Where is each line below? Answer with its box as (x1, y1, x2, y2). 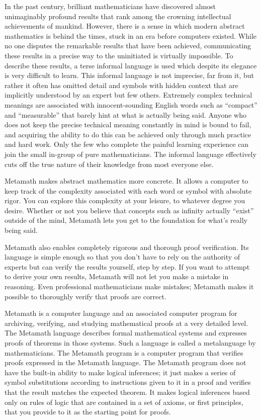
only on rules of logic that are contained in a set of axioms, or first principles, (5, 396, 243, 407)
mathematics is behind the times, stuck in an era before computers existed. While (5, 30, 257, 41)
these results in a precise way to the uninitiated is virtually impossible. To (5, 50, 233, 60)
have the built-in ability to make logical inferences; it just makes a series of (5, 367, 236, 377)
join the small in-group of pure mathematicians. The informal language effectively (5, 148, 256, 159)
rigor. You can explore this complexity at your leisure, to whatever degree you (5, 195, 245, 206)
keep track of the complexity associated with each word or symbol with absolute (5, 185, 252, 196)
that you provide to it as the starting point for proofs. (5, 406, 171, 417)
